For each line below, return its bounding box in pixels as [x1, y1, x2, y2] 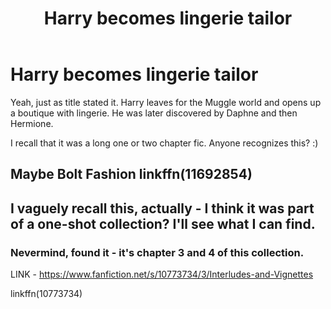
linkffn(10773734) [10, 288, 83, 300]
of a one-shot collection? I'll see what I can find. [10, 215, 316, 232]
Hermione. [10, 117, 54, 129]
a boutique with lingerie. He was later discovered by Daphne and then [10, 107, 298, 119]
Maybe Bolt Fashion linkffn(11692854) [10, 166, 253, 183]
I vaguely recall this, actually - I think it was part [10, 200, 315, 217]
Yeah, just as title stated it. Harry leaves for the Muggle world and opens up [10, 96, 322, 108]
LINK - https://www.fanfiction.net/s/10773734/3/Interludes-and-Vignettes [10, 268, 314, 281]
